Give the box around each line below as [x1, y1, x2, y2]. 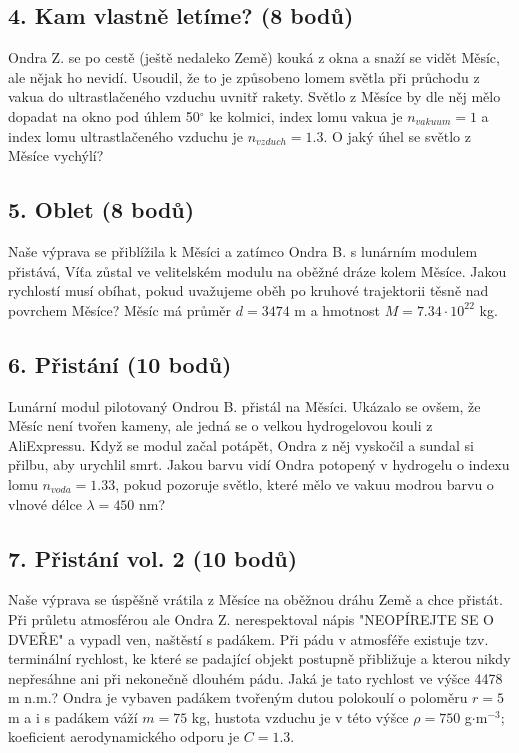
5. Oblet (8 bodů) [8, 194, 195, 225]
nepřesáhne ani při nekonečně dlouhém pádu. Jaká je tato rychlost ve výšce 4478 [8, 667, 503, 688]
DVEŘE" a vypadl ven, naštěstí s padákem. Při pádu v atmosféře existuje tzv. [8, 628, 489, 649]
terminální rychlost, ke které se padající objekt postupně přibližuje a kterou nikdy [8, 648, 511, 669]
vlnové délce [8, 493, 82, 514]
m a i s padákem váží [8, 706, 138, 727]
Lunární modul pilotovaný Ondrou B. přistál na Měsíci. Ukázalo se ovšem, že [8, 395, 481, 416]
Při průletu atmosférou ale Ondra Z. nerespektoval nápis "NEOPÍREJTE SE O [8, 608, 494, 629]
